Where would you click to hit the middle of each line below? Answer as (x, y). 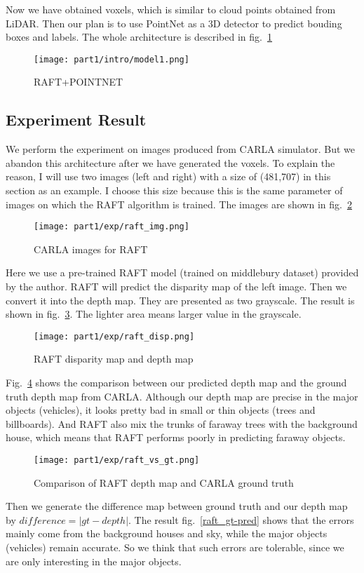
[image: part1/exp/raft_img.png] (112, 227)
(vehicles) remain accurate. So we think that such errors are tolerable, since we (175, 547)
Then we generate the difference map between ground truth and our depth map (177, 506)
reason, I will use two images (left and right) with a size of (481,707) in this (168, 176)
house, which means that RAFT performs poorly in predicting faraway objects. (176, 437)
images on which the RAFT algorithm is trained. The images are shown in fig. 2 (179, 204)
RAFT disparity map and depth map (114, 359)
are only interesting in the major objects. (94, 561)
